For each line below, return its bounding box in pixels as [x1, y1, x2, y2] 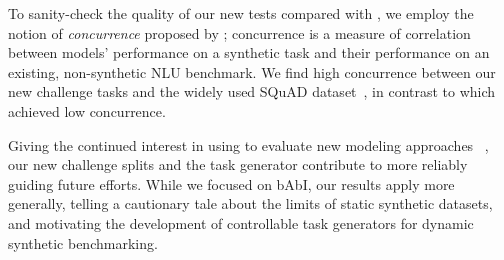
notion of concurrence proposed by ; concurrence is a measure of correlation [8, 22, 471, 43]
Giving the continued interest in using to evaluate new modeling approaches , [8, 134, 489, 155]
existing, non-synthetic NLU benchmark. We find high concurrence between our [8, 61, 496, 82]
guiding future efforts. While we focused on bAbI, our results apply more [8, 173, 455, 194]
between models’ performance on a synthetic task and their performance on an [8, 42, 490, 63]
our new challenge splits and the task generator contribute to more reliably [8, 154, 468, 175]
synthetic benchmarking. [8, 232, 158, 253]
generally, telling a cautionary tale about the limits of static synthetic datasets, [8, 193, 493, 214]
